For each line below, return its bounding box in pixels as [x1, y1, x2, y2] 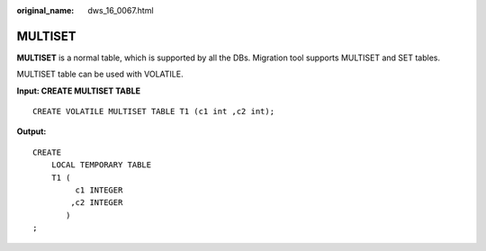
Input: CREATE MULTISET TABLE [16, 85, 141, 96]
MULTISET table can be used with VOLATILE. [16, 68, 184, 80]
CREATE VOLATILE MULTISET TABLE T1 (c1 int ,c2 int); [32, 106, 274, 117]
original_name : [16, 5, 75, 15]
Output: [16, 126, 47, 137]
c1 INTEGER [75, 185, 123, 195]
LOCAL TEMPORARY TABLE [50, 160, 152, 170]
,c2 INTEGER [70, 198, 123, 208]
